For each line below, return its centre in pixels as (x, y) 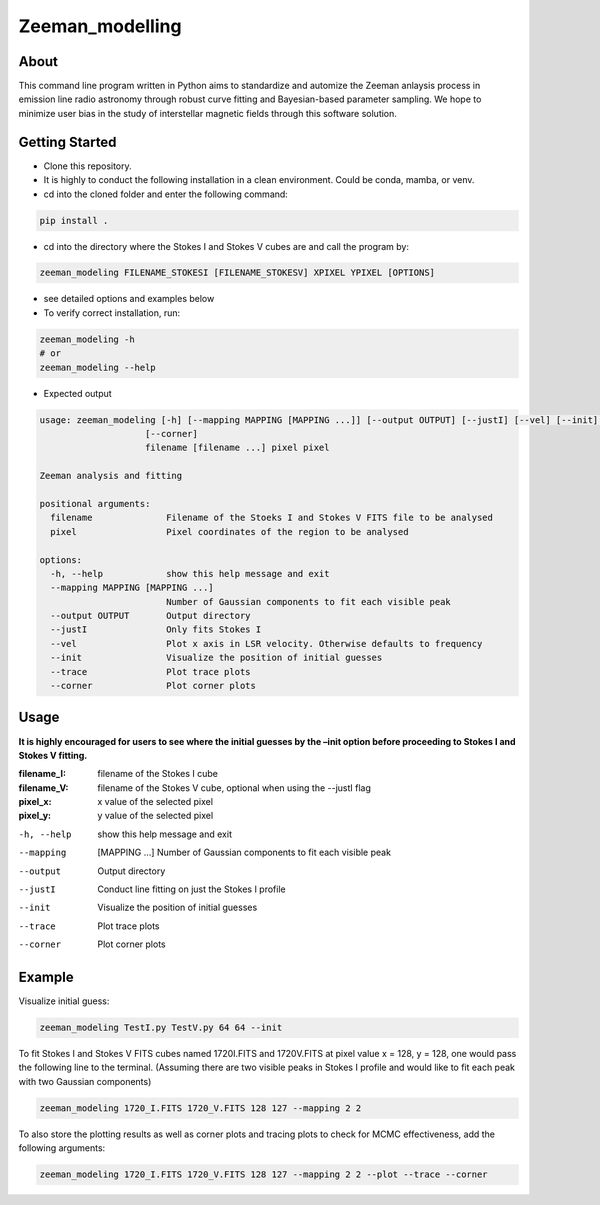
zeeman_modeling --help (98, 367)
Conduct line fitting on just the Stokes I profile (191, 889)
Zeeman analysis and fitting (111, 476)
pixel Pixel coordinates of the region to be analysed (229, 531)
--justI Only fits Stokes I (156, 629)
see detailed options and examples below (129, 299)
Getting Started (67, 141)
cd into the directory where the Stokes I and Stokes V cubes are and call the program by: (226, 246)
